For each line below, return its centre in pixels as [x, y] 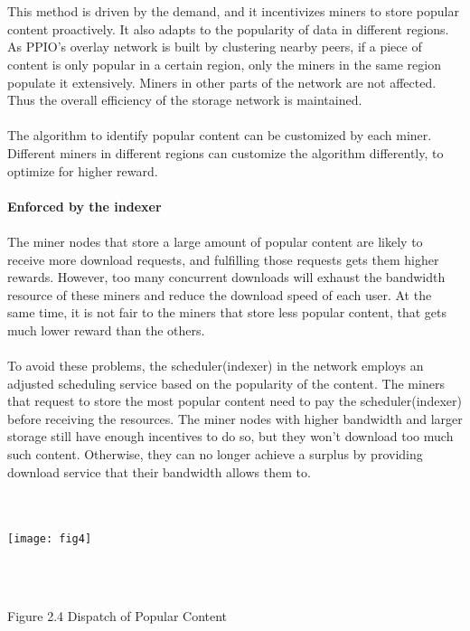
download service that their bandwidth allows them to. [159, 471]
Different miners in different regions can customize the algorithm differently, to [226, 152]
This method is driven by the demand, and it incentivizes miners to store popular [233, 11]
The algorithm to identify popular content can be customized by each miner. [220, 135]
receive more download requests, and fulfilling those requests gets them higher [223, 259]
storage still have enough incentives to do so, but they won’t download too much [230, 436]
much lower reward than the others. [106, 330]
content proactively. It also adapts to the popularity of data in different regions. [228, 28]
